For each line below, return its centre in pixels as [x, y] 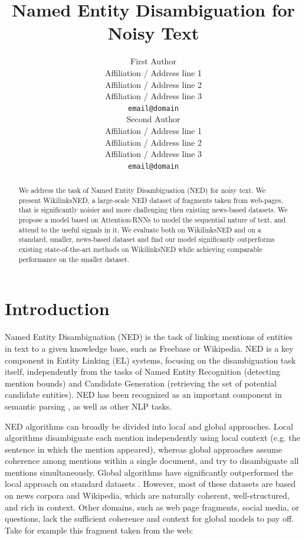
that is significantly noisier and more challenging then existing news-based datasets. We [153, 210]
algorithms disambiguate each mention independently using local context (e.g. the [152, 438]
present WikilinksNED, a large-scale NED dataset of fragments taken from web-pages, [151, 200]
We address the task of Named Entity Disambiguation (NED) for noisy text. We [142, 190]
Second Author [153, 119]
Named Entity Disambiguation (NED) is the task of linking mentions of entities [149, 337]
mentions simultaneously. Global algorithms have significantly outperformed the [149, 472]
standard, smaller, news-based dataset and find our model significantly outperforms [147, 239]
